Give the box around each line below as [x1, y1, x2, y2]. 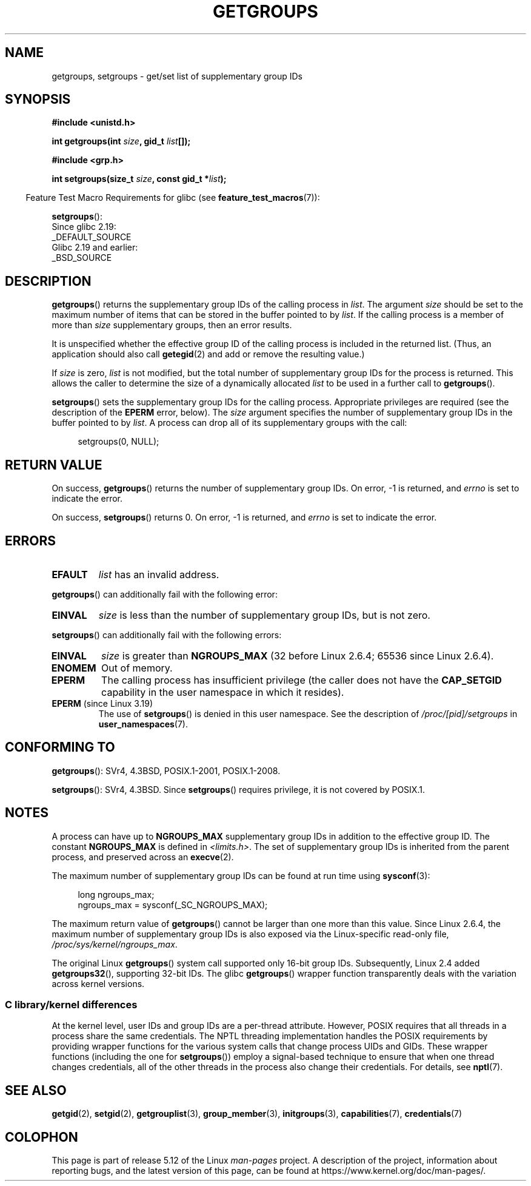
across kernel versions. [52, 978, 145, 989]
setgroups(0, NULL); [78, 436, 159, 447]
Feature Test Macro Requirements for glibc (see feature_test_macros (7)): [25, 192, 320, 203]
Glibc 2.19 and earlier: [52, 242, 138, 253]
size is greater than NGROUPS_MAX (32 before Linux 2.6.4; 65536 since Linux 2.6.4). [101, 649, 494, 662]
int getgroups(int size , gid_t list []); [52, 136, 191, 147]
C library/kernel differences [5, 999, 138, 1011]
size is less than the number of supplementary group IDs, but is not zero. [98, 608, 430, 621]
